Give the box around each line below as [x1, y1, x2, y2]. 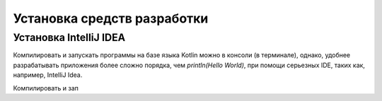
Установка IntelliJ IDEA [13, 31, 126, 44]
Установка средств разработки [13, 11, 209, 26]
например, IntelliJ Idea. [13, 71, 83, 79]
